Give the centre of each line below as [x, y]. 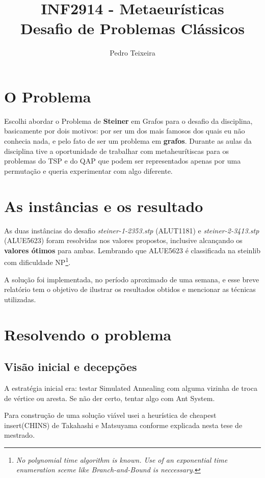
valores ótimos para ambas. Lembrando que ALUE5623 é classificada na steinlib [132, 250]
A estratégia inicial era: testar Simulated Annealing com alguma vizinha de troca [131, 388]
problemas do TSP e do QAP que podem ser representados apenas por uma [123, 161]
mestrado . [20, 435]
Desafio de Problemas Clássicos [132, 28]
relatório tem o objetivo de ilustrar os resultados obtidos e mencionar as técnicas [130, 289]
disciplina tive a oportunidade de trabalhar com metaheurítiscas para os [117, 151]
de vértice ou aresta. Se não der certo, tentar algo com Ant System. [110, 398]
